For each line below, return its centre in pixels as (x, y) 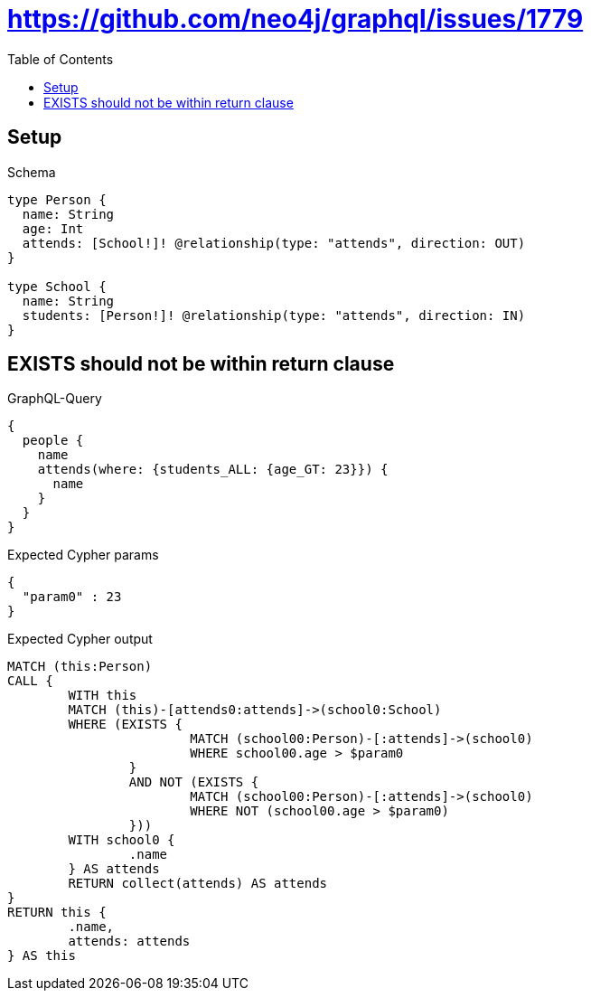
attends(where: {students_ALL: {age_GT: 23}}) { (213, 470)
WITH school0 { (122, 840)
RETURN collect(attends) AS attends (198, 884)
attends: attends (129, 942)
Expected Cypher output (80, 639)
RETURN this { (57, 913)
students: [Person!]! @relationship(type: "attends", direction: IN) (274, 315)
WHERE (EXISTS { (125, 725)
